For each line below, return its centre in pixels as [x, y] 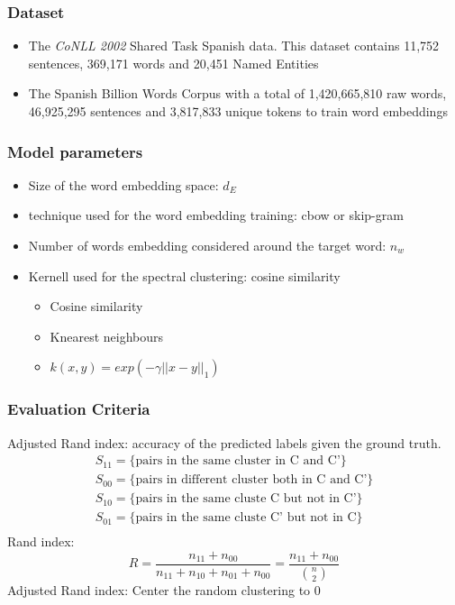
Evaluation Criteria [79, 409]
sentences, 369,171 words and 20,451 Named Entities [173, 63]
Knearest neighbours [107, 336]
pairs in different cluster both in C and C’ [251, 480]
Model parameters [75, 151]
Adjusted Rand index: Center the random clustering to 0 [164, 589]
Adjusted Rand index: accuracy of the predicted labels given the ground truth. [224, 442]
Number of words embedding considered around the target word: [207, 245]
